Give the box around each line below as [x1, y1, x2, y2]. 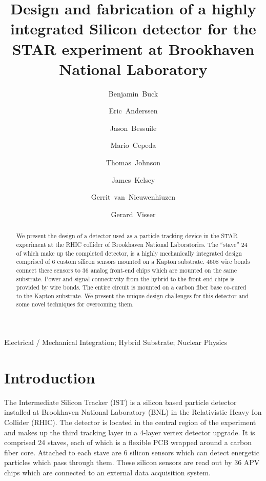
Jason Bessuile [110, 122, 157, 133]
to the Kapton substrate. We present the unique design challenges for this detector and [16, 291, 249, 300]
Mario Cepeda [110, 140, 156, 150]
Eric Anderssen [109, 105, 158, 116]
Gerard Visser [111, 208, 156, 219]
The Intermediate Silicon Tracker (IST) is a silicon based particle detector [4, 396, 237, 407]
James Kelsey [111, 174, 155, 185]
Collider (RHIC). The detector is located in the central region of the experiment [4, 417, 256, 428]
